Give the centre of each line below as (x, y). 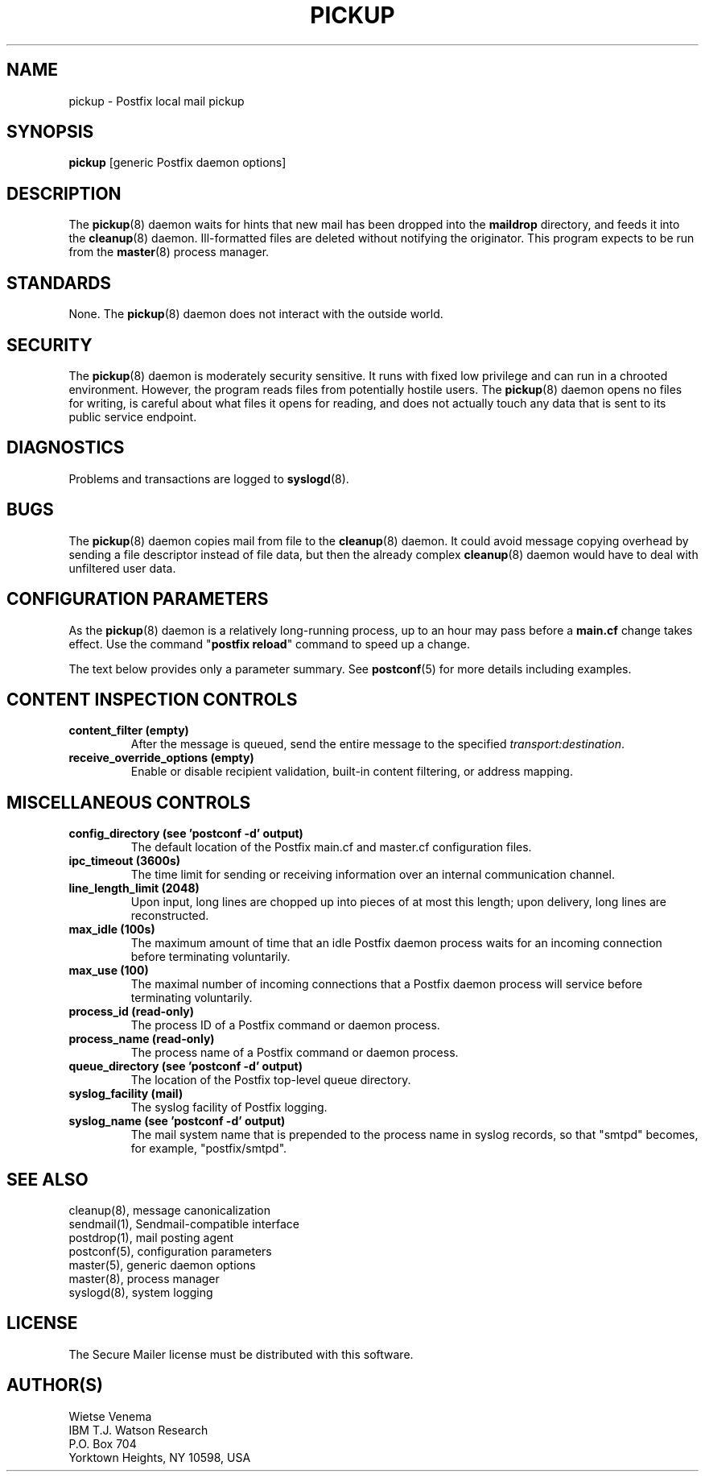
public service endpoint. (133, 416)
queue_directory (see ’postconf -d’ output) (186, 1066)
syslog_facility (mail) (126, 1094)
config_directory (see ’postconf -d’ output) (186, 834)
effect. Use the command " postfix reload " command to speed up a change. (270, 644)
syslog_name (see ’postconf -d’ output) (177, 1121)
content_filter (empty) (129, 731)
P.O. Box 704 (103, 1443)
